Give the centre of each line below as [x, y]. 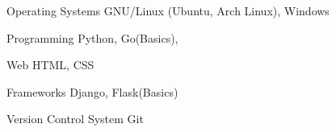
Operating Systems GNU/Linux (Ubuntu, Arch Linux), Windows [168, 10]
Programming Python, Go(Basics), [92, 37]
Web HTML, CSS [50, 65]
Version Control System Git [75, 119]
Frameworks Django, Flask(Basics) [92, 91]
